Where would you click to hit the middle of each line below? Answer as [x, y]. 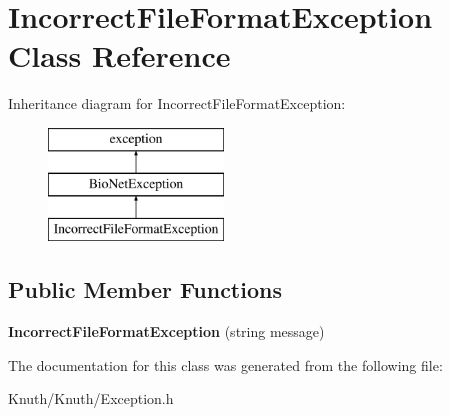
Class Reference [119, 55]
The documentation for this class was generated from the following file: [225, 364]
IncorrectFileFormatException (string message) [166, 331]
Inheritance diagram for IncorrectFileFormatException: [177, 103]
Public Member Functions [145, 289]
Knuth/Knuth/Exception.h [91, 398]
